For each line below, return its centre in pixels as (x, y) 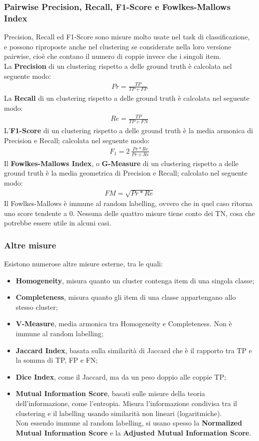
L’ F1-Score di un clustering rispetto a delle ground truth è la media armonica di (129, 130)
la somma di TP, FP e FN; (57, 360)
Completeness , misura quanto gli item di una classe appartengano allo (126, 297)
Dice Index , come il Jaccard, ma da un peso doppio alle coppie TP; (121, 376)
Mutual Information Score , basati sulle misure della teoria (110, 393)
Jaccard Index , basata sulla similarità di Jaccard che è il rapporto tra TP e (134, 350)
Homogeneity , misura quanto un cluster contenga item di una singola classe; (135, 280)
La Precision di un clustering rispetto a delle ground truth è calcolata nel (118, 66)
